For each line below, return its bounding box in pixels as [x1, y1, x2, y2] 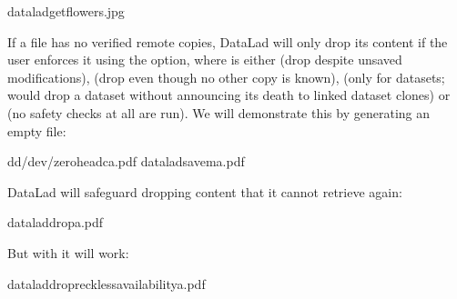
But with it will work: [7, 243, 129, 262]
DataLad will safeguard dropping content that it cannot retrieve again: [7, 182, 402, 201]
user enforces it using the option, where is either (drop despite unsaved [7, 50, 402, 69]
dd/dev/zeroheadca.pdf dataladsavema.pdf [7, 152, 245, 171]
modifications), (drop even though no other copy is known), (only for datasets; [7, 67, 445, 86]
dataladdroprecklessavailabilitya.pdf [7, 274, 206, 293]
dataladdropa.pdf [7, 213, 104, 232]
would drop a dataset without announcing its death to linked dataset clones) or [7, 85, 451, 105]
